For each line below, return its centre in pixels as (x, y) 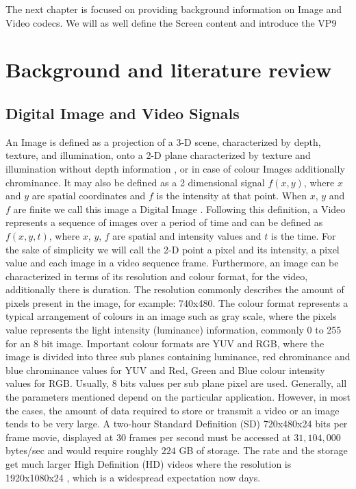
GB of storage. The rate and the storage (263, 450)
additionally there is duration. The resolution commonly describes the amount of (175, 289)
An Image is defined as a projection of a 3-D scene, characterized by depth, (163, 141)
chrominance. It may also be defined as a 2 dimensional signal (135, 182)
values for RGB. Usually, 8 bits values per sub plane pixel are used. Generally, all (176, 383)
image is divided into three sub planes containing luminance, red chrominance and (178, 356)
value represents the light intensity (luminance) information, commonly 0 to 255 (174, 330)
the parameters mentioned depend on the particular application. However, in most (178, 397)
